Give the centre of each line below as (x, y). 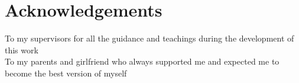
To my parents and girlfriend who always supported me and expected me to (142, 61)
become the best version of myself (66, 73)
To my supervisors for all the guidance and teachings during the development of (149, 38)
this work (22, 50)
